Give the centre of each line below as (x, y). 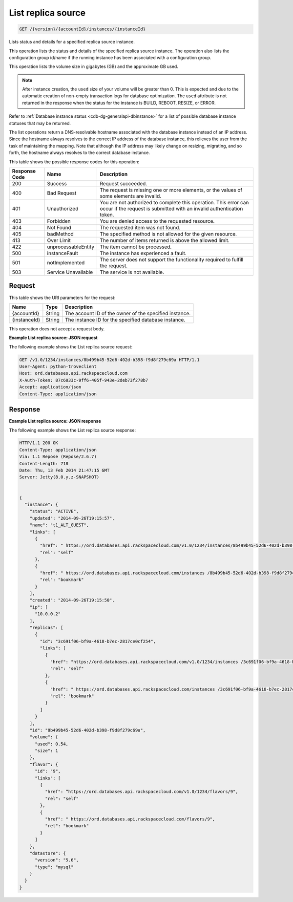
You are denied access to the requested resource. (157, 221)
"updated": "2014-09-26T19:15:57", (72, 518)
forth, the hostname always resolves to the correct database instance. (80, 153)
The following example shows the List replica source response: (73, 430)
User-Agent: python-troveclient (58, 367)
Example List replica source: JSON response (55, 421)
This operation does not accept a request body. (57, 329)
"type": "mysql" (54, 867)
